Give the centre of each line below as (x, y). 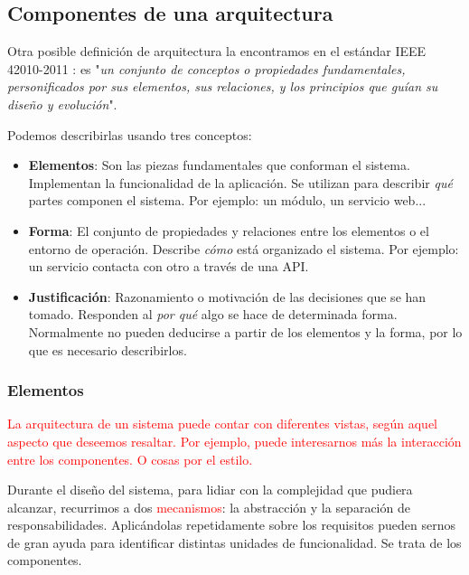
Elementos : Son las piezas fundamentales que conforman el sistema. (219, 165)
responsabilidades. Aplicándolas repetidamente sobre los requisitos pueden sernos (232, 525)
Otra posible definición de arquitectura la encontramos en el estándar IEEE (217, 51)
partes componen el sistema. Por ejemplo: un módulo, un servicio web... (227, 200)
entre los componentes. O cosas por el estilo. (130, 459)
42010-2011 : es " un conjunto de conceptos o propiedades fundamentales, (206, 68)
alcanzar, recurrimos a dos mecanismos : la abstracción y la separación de (209, 507)
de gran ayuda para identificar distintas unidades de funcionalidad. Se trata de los (234, 542)
